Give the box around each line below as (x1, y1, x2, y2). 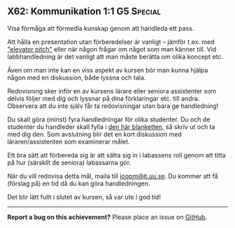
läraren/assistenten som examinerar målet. (7, 137, 131, 146)
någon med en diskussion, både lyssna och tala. (7, 73, 146, 82)
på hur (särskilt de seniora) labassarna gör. (7, 158, 131, 167)
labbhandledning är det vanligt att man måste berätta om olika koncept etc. (7, 52, 224, 61)
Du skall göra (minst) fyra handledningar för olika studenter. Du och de (7, 115, 211, 123)
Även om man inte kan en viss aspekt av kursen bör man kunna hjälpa (7, 66, 208, 74)
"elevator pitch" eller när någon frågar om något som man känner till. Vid (7, 45, 217, 53)
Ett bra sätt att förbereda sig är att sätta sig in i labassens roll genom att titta (7, 151, 226, 159)
